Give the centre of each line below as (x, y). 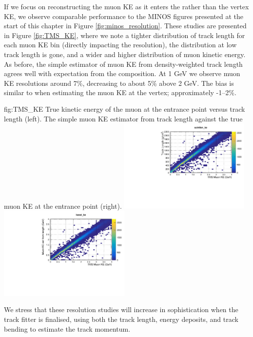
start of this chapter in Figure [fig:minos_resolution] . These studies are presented (125, 26)
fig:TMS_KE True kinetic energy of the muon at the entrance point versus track (125, 109)
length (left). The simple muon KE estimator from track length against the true (123, 118)
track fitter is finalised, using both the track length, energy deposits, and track (121, 319)
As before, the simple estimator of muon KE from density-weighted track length (123, 64)
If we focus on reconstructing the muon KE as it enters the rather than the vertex (126, 6)
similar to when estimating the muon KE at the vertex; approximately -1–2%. (120, 92)
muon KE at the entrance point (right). (63, 206)
